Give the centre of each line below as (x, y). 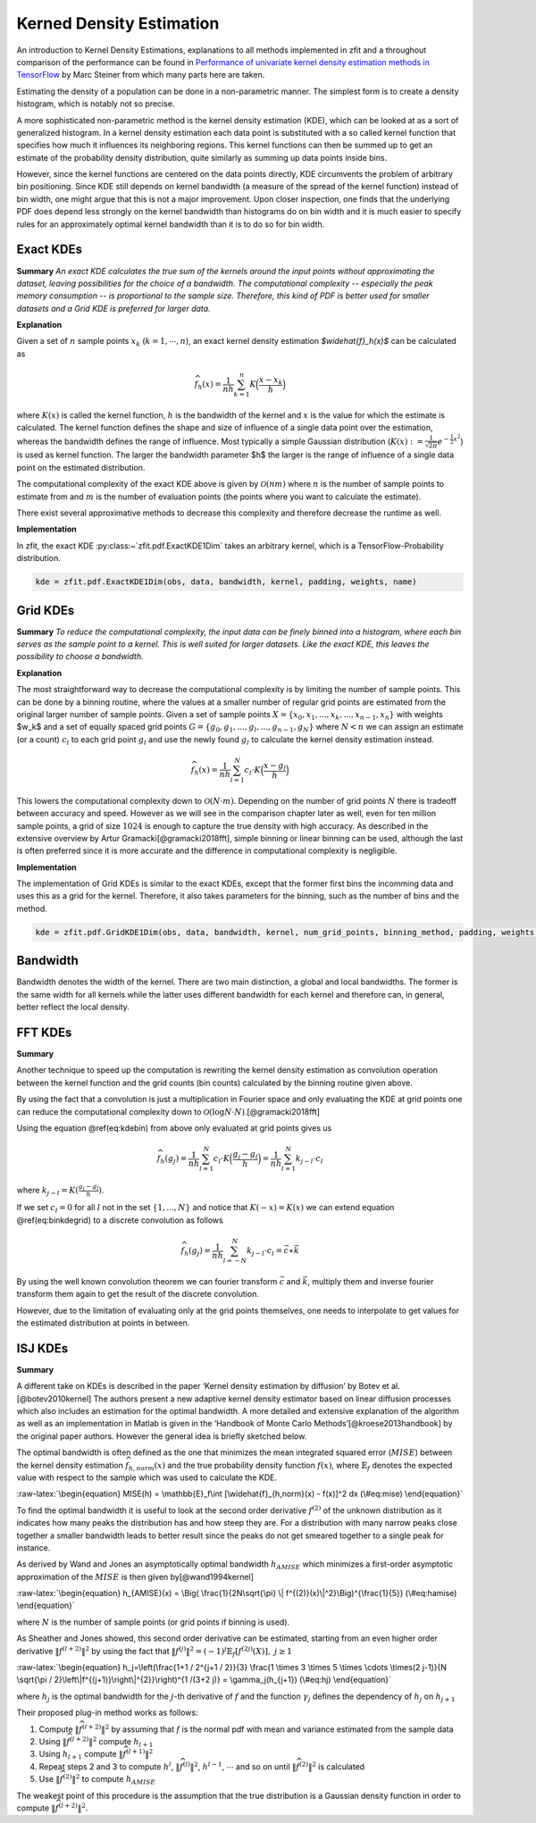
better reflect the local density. (73, 1007)
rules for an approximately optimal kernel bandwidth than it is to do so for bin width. (171, 224)
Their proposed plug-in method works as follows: (107, 1713)
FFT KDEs (44, 1032)
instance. (33, 1547)
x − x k (271, 380)
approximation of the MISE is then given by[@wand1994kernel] (135, 1576)
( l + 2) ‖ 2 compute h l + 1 (111, 1742)
